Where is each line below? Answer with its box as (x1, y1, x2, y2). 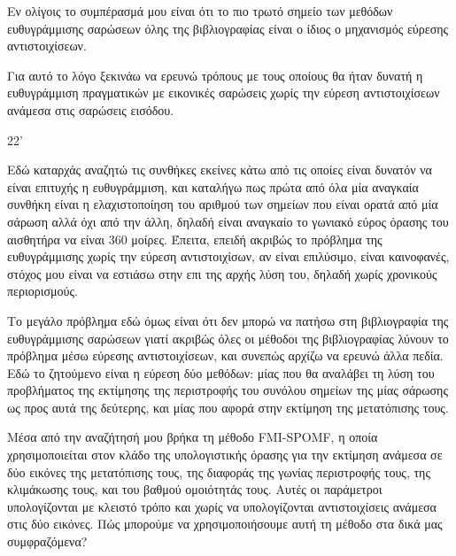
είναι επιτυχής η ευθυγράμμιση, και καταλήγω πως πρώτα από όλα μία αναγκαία (7, 177, 419, 196)
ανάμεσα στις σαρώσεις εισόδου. (7, 100, 174, 119)
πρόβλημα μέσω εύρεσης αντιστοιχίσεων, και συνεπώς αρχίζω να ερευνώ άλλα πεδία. (7, 346, 444, 365)
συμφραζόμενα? (7, 532, 88, 551)
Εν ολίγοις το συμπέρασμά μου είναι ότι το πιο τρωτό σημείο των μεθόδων (7, 2, 393, 19)
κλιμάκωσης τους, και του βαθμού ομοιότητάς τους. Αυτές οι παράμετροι (7, 480, 383, 498)
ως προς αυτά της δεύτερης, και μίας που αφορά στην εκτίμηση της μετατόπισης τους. (7, 398, 449, 416)
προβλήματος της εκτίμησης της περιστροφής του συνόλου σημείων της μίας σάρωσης (7, 381, 448, 399)
